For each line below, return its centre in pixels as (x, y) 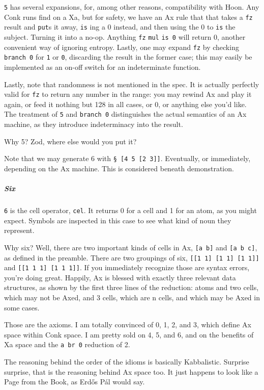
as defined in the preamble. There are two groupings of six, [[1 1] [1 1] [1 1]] (132, 257)
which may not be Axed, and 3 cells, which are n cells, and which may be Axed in (132, 297)
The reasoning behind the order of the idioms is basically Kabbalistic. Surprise (127, 362)
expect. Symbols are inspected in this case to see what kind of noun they (118, 220)
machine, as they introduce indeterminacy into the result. (94, 124)
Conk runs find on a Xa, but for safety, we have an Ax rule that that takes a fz (128, 17)
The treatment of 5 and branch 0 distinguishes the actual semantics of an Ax (125, 114)
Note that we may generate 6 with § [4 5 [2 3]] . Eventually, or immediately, (127, 158)
